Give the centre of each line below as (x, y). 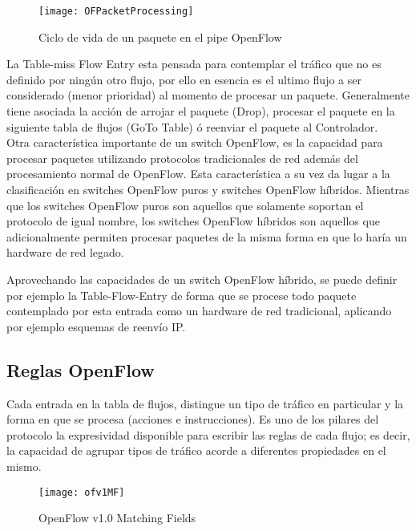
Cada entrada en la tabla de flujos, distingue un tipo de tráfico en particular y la (205, 403)
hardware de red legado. (65, 252)
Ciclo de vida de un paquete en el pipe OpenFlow (160, 36)
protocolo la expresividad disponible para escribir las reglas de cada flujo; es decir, (208, 434)
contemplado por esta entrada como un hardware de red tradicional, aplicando (199, 311)
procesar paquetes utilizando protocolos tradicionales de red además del (182, 158)
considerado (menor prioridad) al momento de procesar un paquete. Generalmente (208, 95)
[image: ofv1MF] (82, 492)
